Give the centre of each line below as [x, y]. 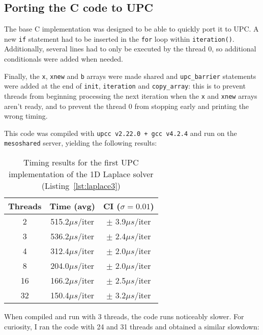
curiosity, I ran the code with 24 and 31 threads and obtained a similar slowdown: [132, 326]
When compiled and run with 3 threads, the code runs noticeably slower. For [124, 316]
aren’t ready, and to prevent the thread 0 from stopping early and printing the [127, 106]
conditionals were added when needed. [64, 59]
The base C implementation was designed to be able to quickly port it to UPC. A [131, 29]
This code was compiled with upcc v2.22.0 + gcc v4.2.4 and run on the [121, 133]
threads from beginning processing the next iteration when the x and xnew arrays [131, 95]
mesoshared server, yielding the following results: [81, 143]
